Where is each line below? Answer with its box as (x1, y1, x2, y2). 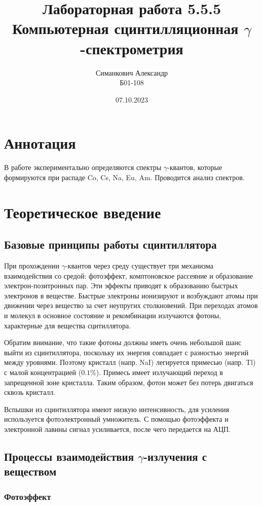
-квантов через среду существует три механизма (65, 260, 213, 271)
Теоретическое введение (4, 201, 161, 222)
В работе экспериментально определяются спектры (4, 162, 162, 173)
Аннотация (4, 132, 76, 153)
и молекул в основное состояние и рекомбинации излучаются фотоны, (4, 310, 221, 320)
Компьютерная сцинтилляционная (12, 18, 239, 39)
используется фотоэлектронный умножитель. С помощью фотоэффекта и (4, 414, 229, 424)
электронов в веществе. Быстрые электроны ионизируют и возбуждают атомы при (4, 290, 258, 300)
